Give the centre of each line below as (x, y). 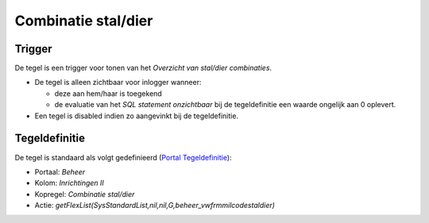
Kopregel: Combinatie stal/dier (85, 194)
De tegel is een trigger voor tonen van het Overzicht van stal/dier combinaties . (143, 68)
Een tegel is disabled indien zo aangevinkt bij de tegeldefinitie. (136, 116)
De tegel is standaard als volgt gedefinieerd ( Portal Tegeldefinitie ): (123, 157)
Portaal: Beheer (60, 171)
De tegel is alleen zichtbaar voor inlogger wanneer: (118, 83)
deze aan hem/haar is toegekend (108, 93)
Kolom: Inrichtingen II (70, 183)
